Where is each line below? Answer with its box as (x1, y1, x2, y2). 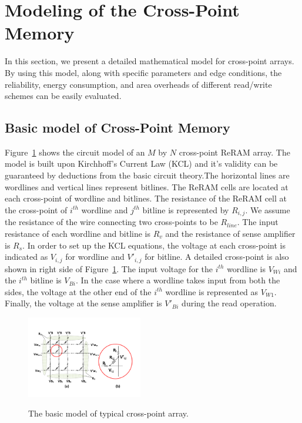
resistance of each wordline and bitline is (5, 227, 151, 239)
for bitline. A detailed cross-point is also (145, 250, 289, 263)
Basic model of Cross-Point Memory (5, 118, 230, 137)
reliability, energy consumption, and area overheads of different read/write (5, 78, 272, 90)
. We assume (245, 203, 290, 216)
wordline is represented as (165, 285, 259, 298)
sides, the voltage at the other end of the (5, 285, 152, 298)
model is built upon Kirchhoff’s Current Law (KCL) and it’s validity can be (5, 157, 278, 170)
